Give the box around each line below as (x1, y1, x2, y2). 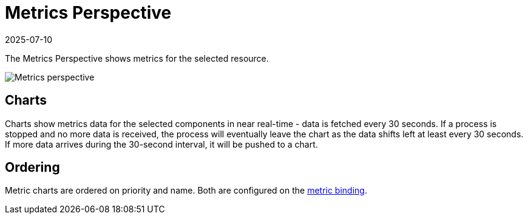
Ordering (5, 160, 60, 175)
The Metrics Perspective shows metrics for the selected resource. (5, 53, 269, 64)
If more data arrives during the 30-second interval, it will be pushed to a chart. (5, 139, 318, 149)
